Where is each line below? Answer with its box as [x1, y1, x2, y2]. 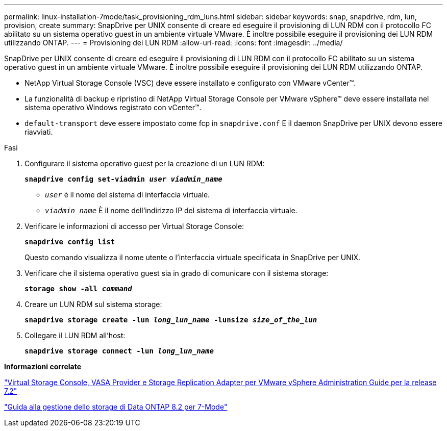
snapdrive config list [24, 238, 115, 246]
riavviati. [24, 128, 53, 136]
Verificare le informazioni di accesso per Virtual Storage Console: [24, 222, 244, 231]
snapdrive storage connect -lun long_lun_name [24, 347, 214, 355]
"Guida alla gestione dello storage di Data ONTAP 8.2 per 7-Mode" [4, 402, 228, 411]
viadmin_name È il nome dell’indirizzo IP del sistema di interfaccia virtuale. [45, 206, 297, 215]
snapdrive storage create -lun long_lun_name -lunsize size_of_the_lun [24, 316, 317, 324]
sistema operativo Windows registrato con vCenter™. [24, 103, 202, 112]
